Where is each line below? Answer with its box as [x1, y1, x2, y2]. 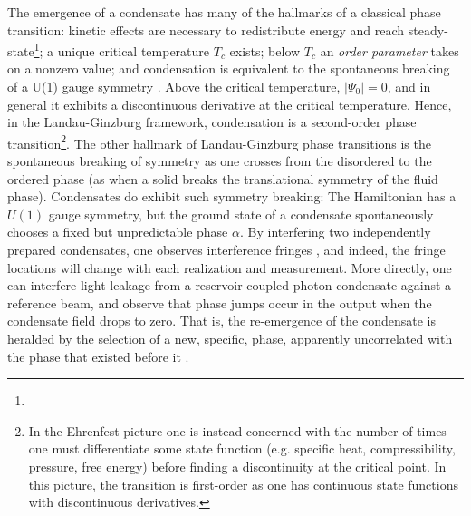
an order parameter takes [320, 41, 459, 60]
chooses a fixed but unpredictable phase [7, 222, 228, 241]
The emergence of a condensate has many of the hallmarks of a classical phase [7, 3, 441, 21]
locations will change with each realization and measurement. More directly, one [7, 258, 452, 277]
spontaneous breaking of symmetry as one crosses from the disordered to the [7, 151, 432, 170]
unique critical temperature [57, 41, 210, 60]
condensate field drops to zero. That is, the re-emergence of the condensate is [7, 311, 436, 330]
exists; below [229, 41, 301, 60]
